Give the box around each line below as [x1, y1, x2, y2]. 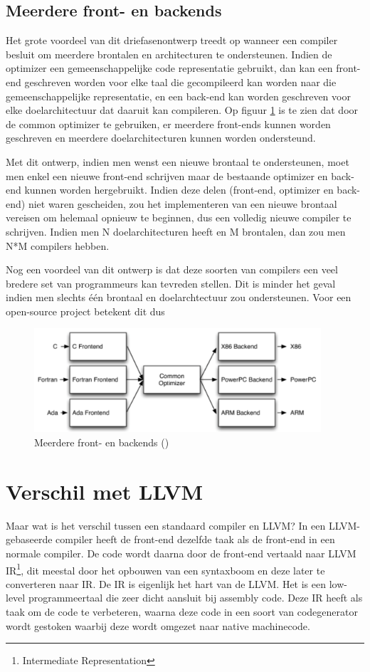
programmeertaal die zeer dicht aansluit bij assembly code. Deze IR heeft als [28, 590, 363, 605]
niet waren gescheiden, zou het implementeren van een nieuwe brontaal [28, 196, 337, 211]
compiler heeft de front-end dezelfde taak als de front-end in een [55, 532, 335, 547]
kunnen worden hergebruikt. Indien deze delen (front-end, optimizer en [24, 182, 334, 197]
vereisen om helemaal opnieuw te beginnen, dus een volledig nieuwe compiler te [6, 210, 351, 225]
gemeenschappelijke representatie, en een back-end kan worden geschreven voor [6, 88, 351, 103]
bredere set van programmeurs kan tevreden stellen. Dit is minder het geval [6, 275, 336, 290]
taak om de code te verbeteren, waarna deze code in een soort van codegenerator [6, 604, 358, 619]
